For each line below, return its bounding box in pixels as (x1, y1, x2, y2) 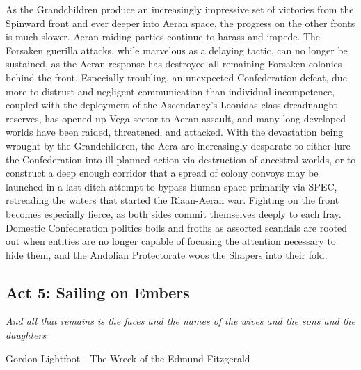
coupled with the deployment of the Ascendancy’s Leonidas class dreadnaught (6, 97, 338, 112)
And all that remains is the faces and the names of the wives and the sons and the (6, 314, 355, 328)
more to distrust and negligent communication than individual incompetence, (6, 83, 335, 98)
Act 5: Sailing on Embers (6, 281, 190, 303)
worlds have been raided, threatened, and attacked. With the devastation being (6, 124, 344, 139)
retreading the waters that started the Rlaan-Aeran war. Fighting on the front (6, 193, 339, 207)
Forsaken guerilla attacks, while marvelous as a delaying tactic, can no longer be (6, 42, 348, 57)
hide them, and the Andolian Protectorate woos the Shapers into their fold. (6, 247, 328, 262)
